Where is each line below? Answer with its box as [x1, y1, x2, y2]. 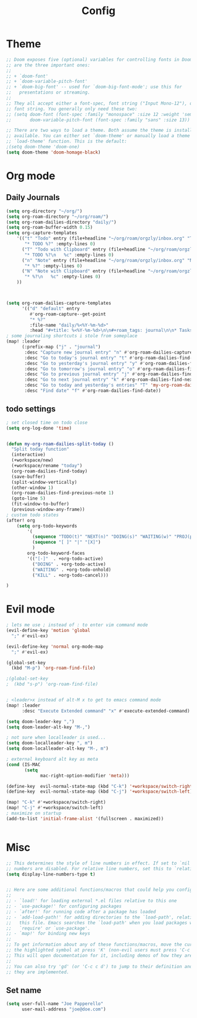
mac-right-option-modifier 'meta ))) [40, 773, 130, 779]
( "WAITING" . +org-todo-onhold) [32, 567, 111, 573]
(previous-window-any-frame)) [11, 507, 85, 513]
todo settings [6, 404, 56, 414]
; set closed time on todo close [6, 420, 88, 425]
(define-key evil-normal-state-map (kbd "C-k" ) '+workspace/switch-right [6, 783, 193, 789]
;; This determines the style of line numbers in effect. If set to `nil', [6, 860, 195, 866]
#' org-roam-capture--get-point [29, 311, 107, 317]
